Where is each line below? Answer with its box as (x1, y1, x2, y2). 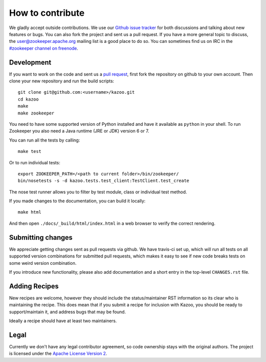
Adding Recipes (9, 282, 59, 290)
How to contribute (9, 7, 85, 18)
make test (18, 148, 41, 154)
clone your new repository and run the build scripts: (9, 78, 114, 84)
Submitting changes (9, 233, 73, 242)
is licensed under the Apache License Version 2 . (9, 351, 107, 357)
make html (18, 210, 41, 215)
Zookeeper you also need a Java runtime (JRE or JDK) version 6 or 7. (9, 128, 150, 134)
